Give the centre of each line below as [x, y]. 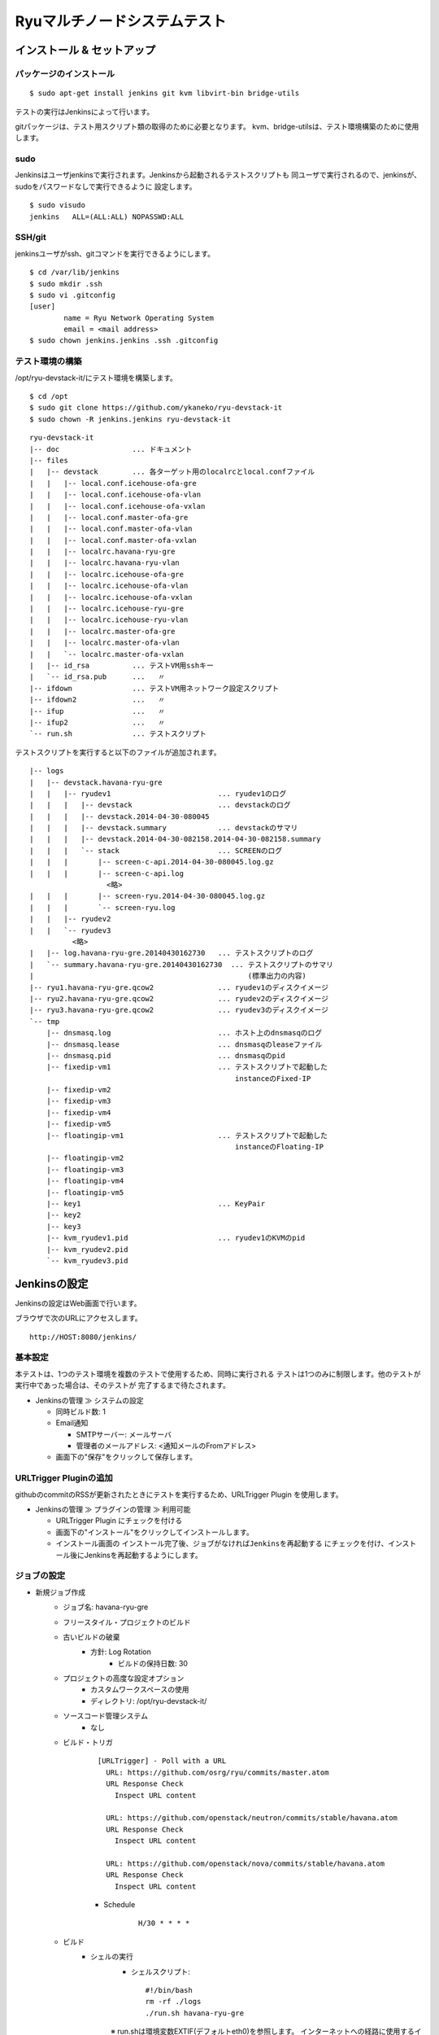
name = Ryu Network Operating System [139, 318]
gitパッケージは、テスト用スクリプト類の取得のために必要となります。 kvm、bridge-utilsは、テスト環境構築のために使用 [217, 126]
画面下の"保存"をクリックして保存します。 [126, 1457]
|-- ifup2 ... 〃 [98, 722]
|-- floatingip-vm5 [85, 1192]
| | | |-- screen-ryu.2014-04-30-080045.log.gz [148, 896]
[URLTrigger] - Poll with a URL [162, 1761]
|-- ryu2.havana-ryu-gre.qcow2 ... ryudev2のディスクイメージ [179, 998]
